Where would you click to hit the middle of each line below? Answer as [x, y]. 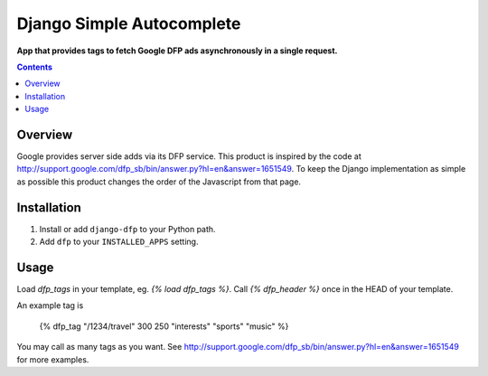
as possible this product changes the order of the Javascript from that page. [159, 182]
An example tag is [50, 305]
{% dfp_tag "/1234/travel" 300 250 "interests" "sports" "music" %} [164, 326]
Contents [35, 67]
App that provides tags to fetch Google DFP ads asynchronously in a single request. [177, 51]
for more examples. [53, 359]
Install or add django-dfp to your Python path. [127, 229]
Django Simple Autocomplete [129, 23]
